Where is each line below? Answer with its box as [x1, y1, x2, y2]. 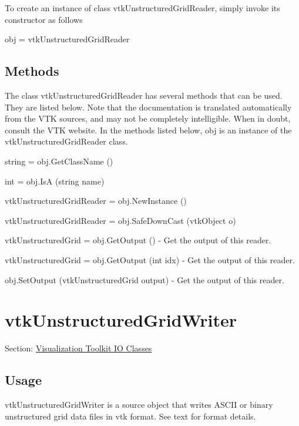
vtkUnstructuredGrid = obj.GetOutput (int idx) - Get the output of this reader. [5, 253, 295, 266]
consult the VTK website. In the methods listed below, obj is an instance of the [5, 123, 292, 136]
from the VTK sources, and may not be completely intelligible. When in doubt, [5, 112, 291, 125]
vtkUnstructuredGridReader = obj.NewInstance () [5, 194, 187, 207]
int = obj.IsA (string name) [5, 175, 105, 187]
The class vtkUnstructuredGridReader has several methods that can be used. [5, 89, 283, 101]
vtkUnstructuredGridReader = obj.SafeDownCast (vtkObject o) [5, 214, 236, 226]
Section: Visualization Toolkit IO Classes [5, 342, 152, 354]
